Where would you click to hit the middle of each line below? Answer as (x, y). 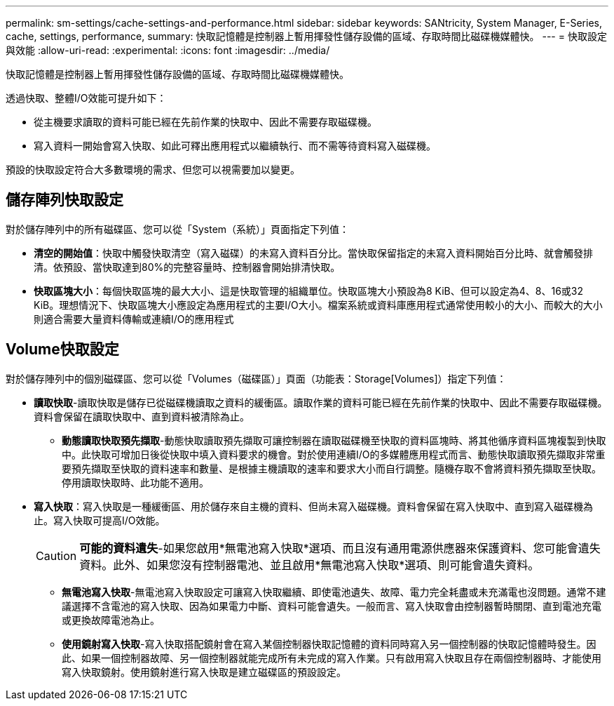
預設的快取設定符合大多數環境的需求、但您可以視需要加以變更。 (153, 169)
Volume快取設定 (62, 349)
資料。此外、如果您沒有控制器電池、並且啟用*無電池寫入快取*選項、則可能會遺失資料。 (309, 565)
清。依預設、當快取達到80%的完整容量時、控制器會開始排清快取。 (187, 267)
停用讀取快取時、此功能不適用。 (135, 482)
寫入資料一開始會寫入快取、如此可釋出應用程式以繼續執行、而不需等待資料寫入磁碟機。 (235, 146)
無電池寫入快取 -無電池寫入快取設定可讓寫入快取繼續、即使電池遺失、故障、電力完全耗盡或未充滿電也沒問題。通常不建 (334, 592)
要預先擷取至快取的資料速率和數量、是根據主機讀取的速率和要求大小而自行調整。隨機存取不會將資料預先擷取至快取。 (332, 468)
